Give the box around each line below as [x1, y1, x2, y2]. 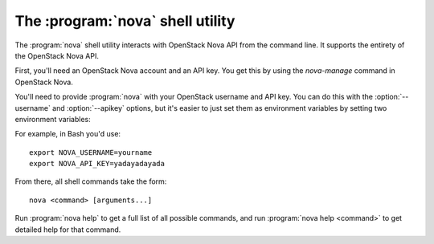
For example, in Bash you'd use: [14, 129, 121, 139]
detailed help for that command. [14, 225, 121, 234]
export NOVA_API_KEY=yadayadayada [29, 159, 165, 169]
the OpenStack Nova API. [14, 51, 100, 60]
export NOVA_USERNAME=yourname [29, 148, 153, 157]
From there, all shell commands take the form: [14, 177, 167, 186]
